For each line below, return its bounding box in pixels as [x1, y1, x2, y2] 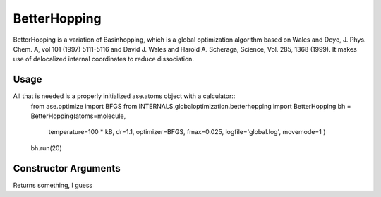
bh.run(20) [30, 143, 63, 152]
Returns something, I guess [13, 181, 93, 189]
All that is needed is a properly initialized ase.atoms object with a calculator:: [13, 92, 236, 100]
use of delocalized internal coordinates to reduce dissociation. [13, 55, 194, 64]
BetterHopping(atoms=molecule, [30, 112, 126, 120]
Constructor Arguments [13, 162, 121, 174]
